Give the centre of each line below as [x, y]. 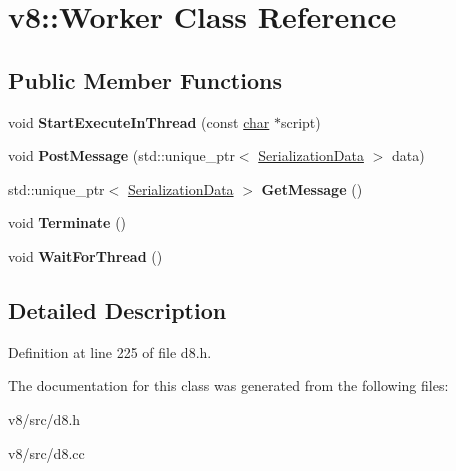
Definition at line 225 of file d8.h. [110, 351]
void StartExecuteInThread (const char [139, 121]
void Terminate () [67, 222]
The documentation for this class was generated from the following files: [228, 385]
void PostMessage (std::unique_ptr [121, 155]
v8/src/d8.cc [46, 452]
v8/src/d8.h [44, 418]
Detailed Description [117, 309]
